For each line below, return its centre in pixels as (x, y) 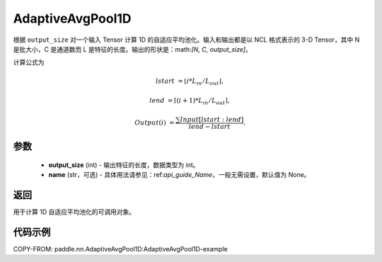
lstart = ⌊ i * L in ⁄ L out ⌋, (190, 81)
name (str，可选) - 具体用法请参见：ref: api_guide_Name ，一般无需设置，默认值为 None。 (179, 174)
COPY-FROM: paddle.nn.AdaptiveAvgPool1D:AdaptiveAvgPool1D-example (120, 249)
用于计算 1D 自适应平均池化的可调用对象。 (74, 212)
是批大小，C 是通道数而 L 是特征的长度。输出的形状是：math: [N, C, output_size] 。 (133, 49)
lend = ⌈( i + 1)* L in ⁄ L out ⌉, (190, 101)
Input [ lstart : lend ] (212, 119)
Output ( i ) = (155, 123)
